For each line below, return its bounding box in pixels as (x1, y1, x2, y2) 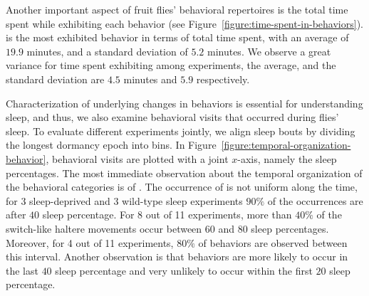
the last (6, 263, 38, 277)
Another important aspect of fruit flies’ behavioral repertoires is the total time (6, 2, 348, 16)
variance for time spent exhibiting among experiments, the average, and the (6, 58, 336, 73)
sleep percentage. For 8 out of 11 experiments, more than (42, 207, 292, 222)
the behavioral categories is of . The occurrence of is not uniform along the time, (6, 179, 358, 194)
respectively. (196, 71, 250, 86)
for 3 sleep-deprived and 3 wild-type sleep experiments (6, 193, 243, 208)
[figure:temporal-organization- (221, 137, 351, 152)
